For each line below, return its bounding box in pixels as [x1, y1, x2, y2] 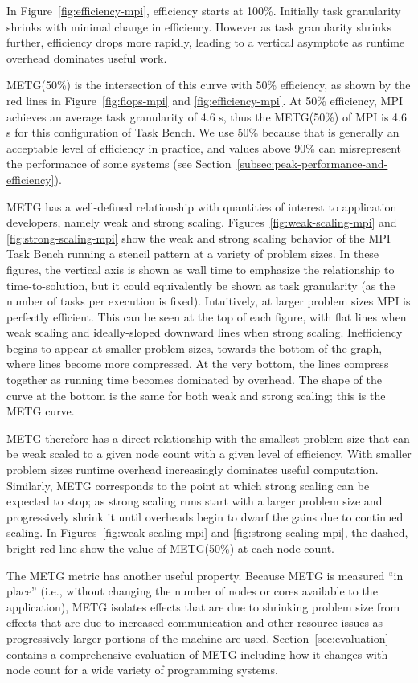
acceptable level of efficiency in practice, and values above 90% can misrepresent [6, 139, 402, 156]
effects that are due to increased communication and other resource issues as [6, 614, 383, 631]
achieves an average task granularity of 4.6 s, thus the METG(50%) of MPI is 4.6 [6, 108, 407, 125]
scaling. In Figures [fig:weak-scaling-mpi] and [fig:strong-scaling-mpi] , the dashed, [6, 524, 408, 541]
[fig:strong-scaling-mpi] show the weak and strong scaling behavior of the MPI [6, 229, 391, 246]
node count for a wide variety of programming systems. [6, 661, 278, 678]
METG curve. [6, 403, 75, 419]
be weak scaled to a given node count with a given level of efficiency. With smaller [6, 445, 412, 462]
